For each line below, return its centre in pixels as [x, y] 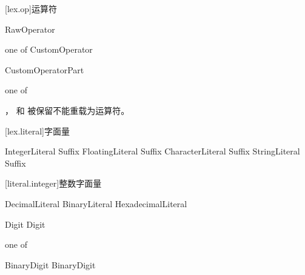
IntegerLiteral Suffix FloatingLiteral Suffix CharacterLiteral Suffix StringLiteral [152, 151]
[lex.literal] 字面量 [38, 131]
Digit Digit [25, 224]
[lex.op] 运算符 [31, 8]
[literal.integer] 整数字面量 [53, 183]
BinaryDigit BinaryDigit [50, 264]
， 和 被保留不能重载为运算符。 [67, 110]
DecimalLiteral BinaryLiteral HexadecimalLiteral [96, 203]
